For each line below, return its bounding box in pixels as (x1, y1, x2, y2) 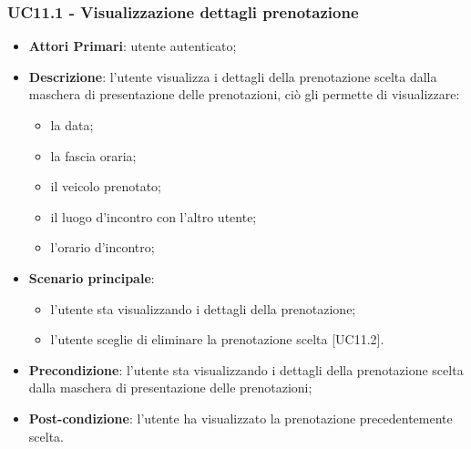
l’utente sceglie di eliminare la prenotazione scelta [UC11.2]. (50, 330, 384, 349)
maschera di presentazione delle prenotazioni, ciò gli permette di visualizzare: (28, 85, 460, 104)
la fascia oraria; (50, 146, 137, 165)
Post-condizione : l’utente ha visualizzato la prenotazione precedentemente (28, 408, 453, 427)
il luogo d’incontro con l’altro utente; (50, 207, 257, 226)
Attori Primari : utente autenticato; (28, 36, 237, 56)
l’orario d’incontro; (50, 238, 155, 257)
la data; (50, 116, 94, 134)
